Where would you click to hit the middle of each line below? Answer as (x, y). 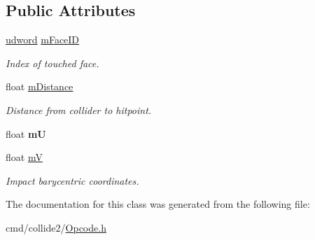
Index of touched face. (52, 63)
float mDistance (40, 86)
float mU (26, 133)
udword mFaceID (43, 40)
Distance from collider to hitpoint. (79, 110)
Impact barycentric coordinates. (72, 180)
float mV (24, 157)
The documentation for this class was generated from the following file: (158, 204)
